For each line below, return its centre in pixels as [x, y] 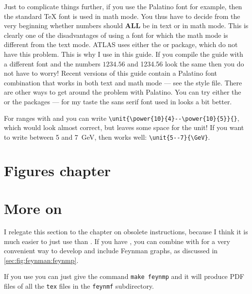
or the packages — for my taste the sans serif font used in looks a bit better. [118, 101]
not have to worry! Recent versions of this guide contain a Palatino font [111, 73]
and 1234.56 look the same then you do [186, 63]
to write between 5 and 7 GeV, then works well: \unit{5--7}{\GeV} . [107, 137]
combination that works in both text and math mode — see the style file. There [123, 82]
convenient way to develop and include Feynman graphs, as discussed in [111, 251]
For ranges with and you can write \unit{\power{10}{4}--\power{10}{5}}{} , [122, 118]
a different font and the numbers [52, 63]
